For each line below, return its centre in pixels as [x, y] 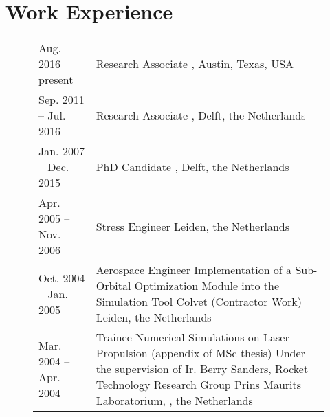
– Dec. [54, 167]
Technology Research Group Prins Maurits [199, 385]
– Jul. [52, 115]
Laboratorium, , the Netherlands [174, 401]
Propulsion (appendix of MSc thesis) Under [200, 353]
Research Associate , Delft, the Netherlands [201, 115]
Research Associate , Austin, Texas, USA [195, 64]
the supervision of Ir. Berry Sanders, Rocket [202, 369]
